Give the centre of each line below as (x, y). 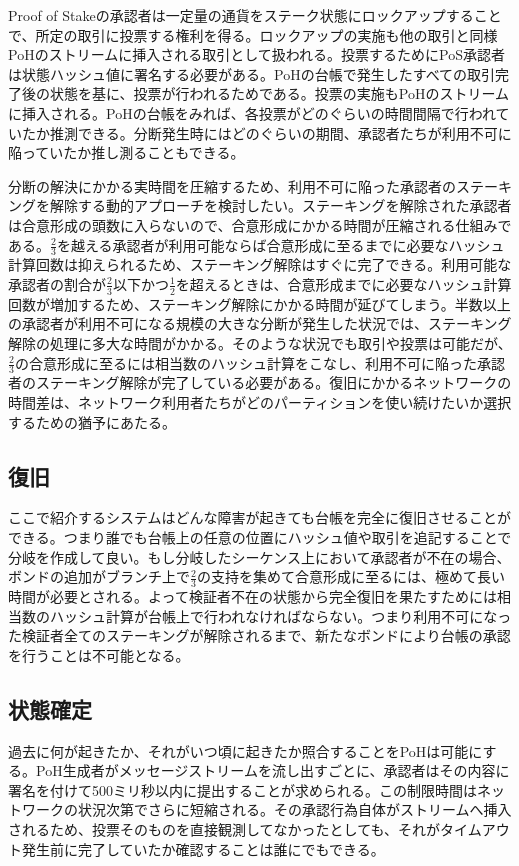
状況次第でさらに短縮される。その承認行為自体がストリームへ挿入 (294, 809)
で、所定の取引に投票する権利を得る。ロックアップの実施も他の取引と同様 (253, 34)
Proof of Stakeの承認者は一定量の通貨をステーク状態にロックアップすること (255, 15)
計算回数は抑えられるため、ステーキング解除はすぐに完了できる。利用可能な (260, 264)
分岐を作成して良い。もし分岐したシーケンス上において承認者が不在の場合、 (259, 556)
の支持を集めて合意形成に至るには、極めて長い (350, 576)
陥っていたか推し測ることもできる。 (126, 152)
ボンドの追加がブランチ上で (99, 576)
